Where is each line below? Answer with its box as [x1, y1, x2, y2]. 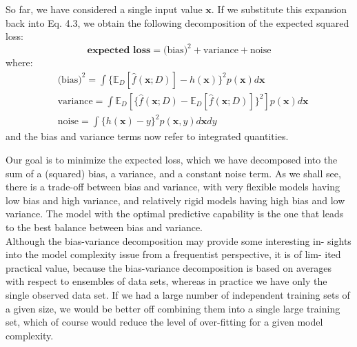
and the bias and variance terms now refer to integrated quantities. [6, 129, 289, 143]
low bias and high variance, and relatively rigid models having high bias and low [6, 192, 345, 207]
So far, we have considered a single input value [6, 2, 203, 16]
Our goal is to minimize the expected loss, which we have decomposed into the [6, 152, 338, 167]
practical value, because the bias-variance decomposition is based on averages [6, 260, 332, 275]
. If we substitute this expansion [211, 2, 347, 16]
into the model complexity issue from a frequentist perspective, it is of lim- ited [6, 247, 341, 261]
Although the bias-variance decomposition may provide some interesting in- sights [6, 233, 351, 248]
